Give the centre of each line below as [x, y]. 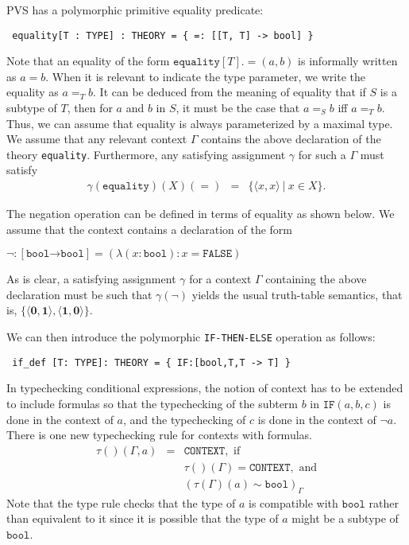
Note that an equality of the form [88, 61]
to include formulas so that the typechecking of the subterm [152, 403]
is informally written [348, 61]
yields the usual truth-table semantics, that [297, 294]
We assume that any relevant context [97, 139]
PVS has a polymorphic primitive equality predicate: [135, 10]
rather [384, 502]
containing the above [316, 279]
